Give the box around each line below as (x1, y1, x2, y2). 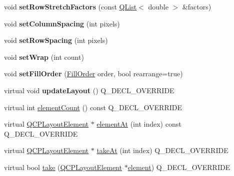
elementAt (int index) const (96, 119, 181, 129)
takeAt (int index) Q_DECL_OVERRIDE (96, 145, 228, 156)
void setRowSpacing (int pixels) (4, 35, 108, 45)
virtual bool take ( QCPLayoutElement (4, 162, 122, 172)
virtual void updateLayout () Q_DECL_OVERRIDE (4, 85, 174, 95)
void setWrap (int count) (4, 51, 84, 62)
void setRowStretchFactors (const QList (4, 1, 137, 11)
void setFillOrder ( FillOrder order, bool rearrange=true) (4, 68, 183, 79)
